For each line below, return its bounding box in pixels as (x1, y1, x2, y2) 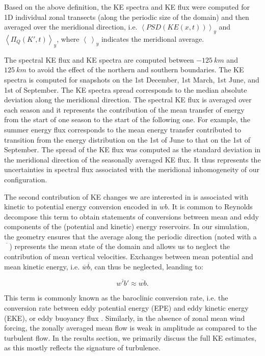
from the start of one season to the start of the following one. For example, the (4, 114, 250, 125)
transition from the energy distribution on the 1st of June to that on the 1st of (4, 134, 250, 145)
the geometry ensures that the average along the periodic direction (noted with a (4, 231, 257, 241)
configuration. (4, 174, 47, 184)
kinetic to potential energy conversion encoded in (4, 201, 157, 212)
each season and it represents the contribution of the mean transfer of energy (4, 104, 245, 115)
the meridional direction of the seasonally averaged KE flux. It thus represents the (4, 154, 261, 165)
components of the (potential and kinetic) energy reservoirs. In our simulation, (4, 221, 249, 232)
